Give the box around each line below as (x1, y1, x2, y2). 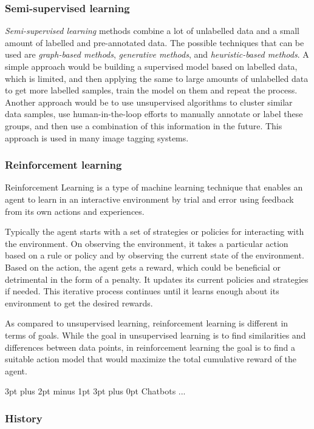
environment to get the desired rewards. (5, 296, 153, 309)
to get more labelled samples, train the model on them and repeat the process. (5, 84, 298, 96)
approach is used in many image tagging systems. (5, 131, 189, 144)
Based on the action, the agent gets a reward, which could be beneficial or (5, 260, 281, 273)
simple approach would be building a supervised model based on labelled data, (5, 60, 298, 72)
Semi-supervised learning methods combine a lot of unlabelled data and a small (5, 24, 299, 37)
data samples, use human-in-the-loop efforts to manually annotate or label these (5, 107, 303, 120)
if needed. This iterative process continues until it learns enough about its (5, 285, 279, 297)
